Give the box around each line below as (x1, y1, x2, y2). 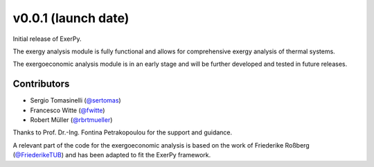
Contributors (12, 78, 70, 90)
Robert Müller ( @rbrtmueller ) (30, 116, 113, 124)
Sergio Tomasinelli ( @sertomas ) (30, 96, 121, 105)
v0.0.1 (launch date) (12, 10, 130, 26)
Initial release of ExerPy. (12, 35, 82, 43)
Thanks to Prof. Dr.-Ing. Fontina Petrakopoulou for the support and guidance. (12, 128, 233, 137)
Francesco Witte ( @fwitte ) (30, 106, 105, 114)
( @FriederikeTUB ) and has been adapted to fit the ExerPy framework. (12, 151, 211, 159)
